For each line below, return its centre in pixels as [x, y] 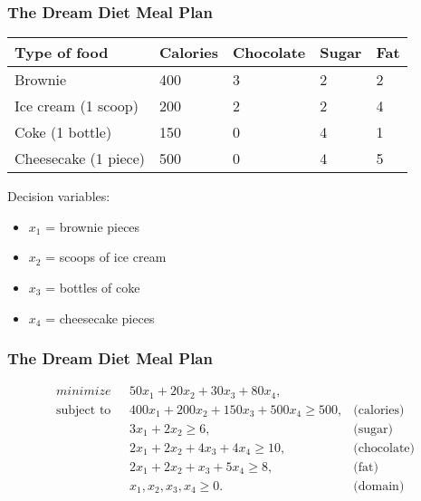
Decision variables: [59, 196]
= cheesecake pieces [100, 318]
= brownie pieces [93, 226]
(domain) [379, 487]
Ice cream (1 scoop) [77, 106]
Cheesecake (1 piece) [80, 159]
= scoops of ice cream [106, 257]
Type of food [62, 53]
